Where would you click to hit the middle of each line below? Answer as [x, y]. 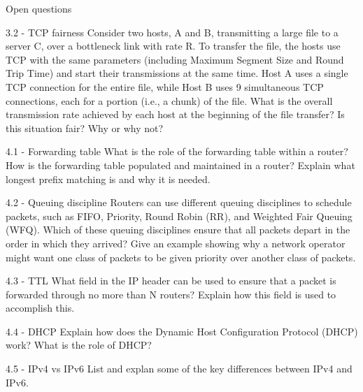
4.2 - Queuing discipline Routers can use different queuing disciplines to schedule [179, 202]
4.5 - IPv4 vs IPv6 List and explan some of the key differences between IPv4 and [179, 369]
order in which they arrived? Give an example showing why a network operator [176, 243]
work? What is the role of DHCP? [79, 345]
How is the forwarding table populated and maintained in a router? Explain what [180, 165]
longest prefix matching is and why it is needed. [108, 179]
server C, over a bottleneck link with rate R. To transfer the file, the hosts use [173, 46]
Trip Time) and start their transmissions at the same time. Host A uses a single [177, 73]
